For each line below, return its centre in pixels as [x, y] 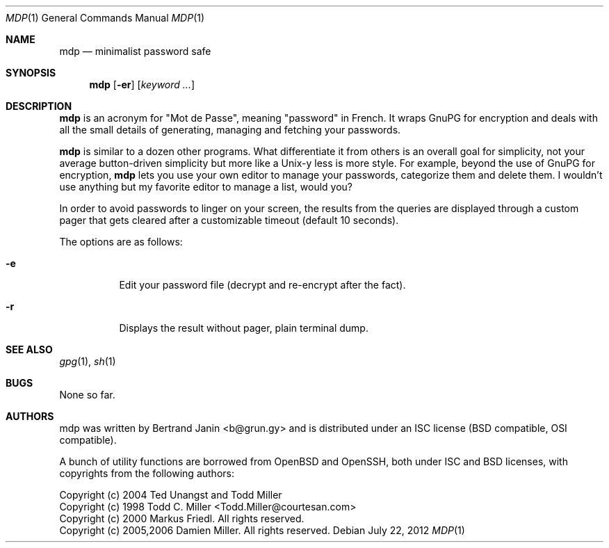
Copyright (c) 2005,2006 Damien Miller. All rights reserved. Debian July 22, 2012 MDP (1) [262, 530]
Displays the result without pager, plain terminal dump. [244, 328]
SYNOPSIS [31, 73]
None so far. [87, 395]
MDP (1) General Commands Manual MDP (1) [105, 18]
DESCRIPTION [39, 106]
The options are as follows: [121, 242]
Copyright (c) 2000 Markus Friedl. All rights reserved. [182, 518]
